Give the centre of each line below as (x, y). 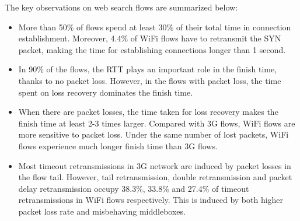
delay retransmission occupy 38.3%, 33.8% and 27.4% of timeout (134, 188)
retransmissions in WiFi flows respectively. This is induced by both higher (151, 200)
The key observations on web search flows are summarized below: (121, 7)
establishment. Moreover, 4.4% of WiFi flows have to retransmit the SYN (150, 38)
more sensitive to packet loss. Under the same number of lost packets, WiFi (154, 134)
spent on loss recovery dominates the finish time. (106, 92)
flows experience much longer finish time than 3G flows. (118, 145)
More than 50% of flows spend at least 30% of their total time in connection (155, 27)
